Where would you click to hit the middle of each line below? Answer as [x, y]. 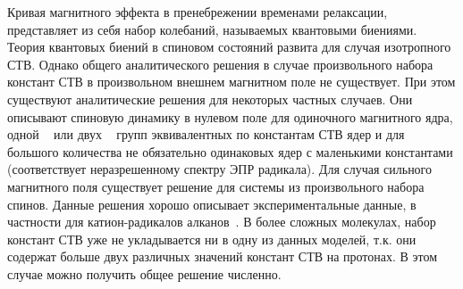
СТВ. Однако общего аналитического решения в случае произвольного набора [220, 64]
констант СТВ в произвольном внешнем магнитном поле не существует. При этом [231, 82]
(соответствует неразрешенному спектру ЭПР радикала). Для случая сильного [220, 169]
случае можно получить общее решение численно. [144, 273]
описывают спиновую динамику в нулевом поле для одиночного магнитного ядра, [230, 116]
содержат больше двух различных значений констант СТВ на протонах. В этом [223, 256]
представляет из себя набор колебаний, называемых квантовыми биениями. [212, 29]
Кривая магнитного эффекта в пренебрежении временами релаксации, [198, 12]
